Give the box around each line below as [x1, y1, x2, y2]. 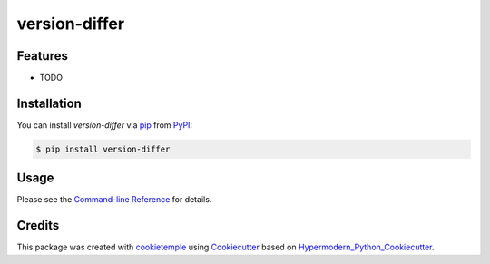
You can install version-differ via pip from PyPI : [16, 119, 193, 131]
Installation [16, 95, 82, 111]
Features [16, 48, 68, 64]
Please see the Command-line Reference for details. [16, 194, 212, 205]
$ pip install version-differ [35, 143, 171, 154]
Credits [16, 218, 60, 233]
